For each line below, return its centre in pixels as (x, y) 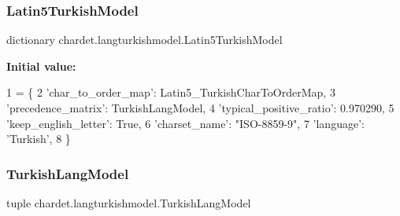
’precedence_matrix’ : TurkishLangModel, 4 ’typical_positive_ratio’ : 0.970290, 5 (200, 108)
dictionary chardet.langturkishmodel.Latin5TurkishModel (144, 40)
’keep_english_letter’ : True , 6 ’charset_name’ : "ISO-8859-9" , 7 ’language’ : (185, 123)
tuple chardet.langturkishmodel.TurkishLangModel (129, 203)
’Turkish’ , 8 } (39, 139)
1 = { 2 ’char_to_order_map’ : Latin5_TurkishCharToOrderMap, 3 (171, 92)
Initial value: (41, 66)
